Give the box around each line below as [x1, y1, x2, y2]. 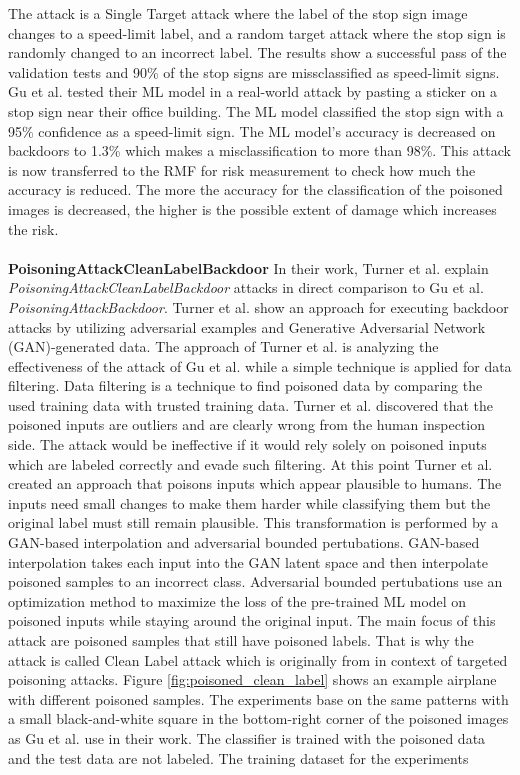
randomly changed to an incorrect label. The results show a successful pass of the [8, 42, 507, 63]
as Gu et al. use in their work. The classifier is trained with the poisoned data [8, 727, 486, 748]
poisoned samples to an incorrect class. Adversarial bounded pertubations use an [8, 571, 503, 592]
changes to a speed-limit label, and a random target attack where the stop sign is [8, 22, 506, 43]
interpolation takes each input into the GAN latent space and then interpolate [8, 551, 488, 572]
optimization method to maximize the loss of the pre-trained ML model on [8, 590, 467, 611]
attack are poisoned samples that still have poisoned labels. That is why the [8, 630, 474, 650]
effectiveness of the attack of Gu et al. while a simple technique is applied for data [8, 355, 512, 376]
